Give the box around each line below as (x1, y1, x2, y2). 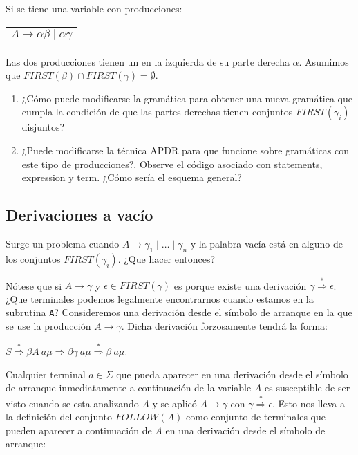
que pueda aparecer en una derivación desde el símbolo (116, 366, 348, 381)
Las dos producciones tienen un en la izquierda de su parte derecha (6, 54, 290, 68)
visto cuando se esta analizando (6, 396, 139, 410)
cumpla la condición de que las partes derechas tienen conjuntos (21, 104, 293, 119)
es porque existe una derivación (173, 278, 307, 292)
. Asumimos (299, 54, 349, 68)
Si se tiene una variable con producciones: (6, 1, 182, 15)
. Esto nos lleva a (272, 396, 345, 410)
